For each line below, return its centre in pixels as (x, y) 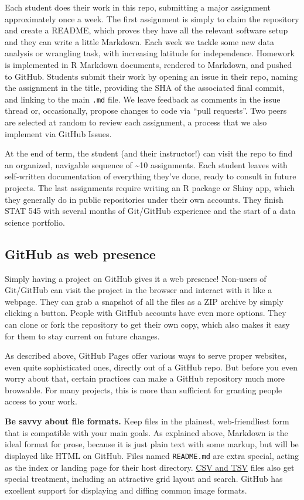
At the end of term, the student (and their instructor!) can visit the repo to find (149, 153)
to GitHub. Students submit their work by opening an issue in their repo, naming (151, 76)
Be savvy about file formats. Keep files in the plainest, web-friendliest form (147, 421)
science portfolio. (35, 222)
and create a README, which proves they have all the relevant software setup (146, 30)
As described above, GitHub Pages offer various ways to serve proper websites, (146, 356)
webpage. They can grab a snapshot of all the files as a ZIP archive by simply (144, 301)
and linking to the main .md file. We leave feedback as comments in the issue (143, 99)
